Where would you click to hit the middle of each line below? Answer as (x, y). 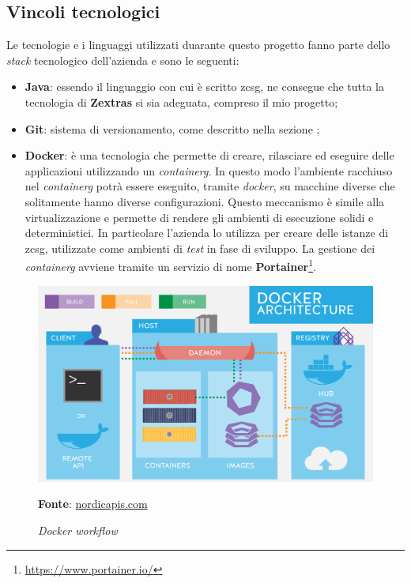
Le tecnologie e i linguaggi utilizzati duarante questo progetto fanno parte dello (198, 45)
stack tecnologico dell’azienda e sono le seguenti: (123, 60)
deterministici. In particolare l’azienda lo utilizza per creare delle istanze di (207, 233)
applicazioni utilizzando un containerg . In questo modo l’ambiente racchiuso (209, 170)
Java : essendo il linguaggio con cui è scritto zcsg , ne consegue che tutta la (205, 87)
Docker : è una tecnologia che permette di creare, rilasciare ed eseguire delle (209, 155)
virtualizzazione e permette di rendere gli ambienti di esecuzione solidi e (199, 217)
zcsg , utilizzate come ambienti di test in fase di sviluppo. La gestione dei (200, 248)
